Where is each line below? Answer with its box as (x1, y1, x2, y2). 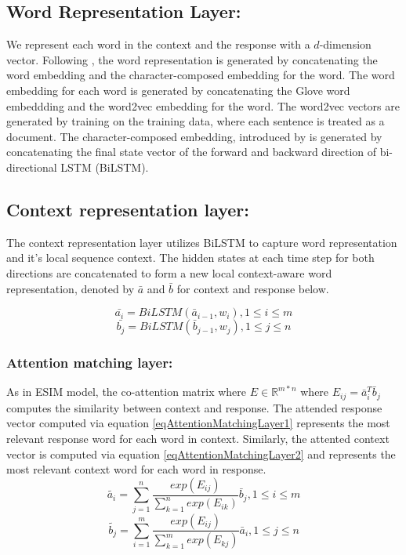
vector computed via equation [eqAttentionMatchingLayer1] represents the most (6, 415, 390, 431)
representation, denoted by (6, 280, 135, 296)
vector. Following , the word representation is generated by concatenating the (6, 51, 378, 67)
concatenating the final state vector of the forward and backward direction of (6, 143, 377, 160)
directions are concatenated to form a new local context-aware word (6, 264, 332, 281)
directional (6, 158, 57, 175)
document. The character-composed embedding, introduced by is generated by (6, 128, 382, 144)
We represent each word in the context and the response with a (6, 36, 310, 53)
